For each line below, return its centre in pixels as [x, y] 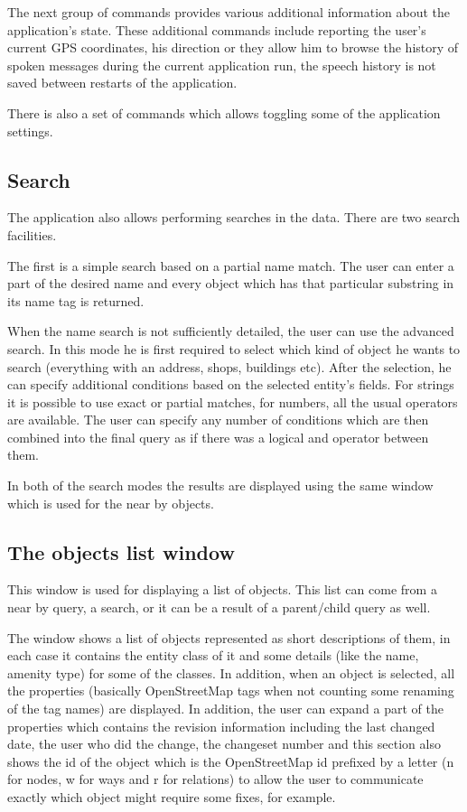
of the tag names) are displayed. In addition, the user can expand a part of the [225, 709]
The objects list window [121, 551]
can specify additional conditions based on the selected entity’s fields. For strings [231, 384]
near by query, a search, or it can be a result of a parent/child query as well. [219, 607]
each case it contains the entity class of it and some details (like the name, [213, 655]
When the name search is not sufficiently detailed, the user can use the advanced [231, 331]
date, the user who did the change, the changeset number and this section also [224, 744]
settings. [30, 131]
